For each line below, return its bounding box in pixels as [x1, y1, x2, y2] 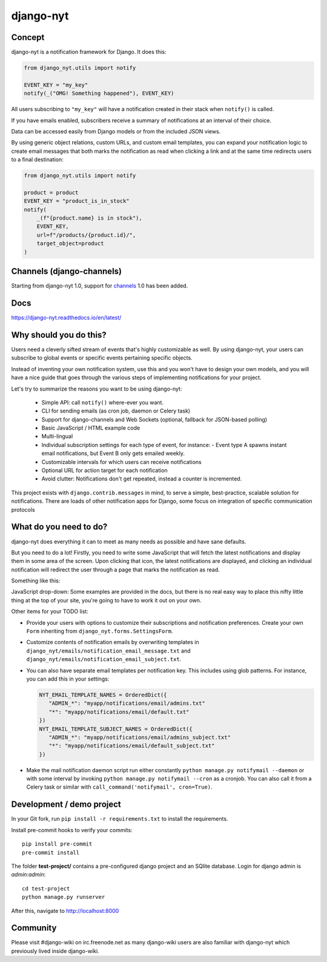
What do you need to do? [11, 522, 108, 532]
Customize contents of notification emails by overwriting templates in [26, 639, 199, 646]
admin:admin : [11, 871, 46, 878]
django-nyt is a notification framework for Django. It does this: [11, 49, 167, 56]
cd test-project [22, 885, 70, 892]
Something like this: [11, 577, 61, 585]
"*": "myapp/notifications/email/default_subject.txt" [48, 742, 215, 749]
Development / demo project [11, 799, 121, 810]
